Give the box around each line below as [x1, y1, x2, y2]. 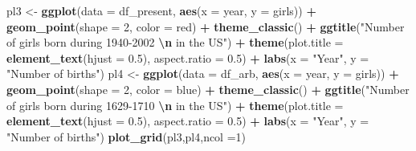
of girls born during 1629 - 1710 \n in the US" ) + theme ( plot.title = [6, 96, 344, 113]
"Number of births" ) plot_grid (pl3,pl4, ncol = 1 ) [6, 128, 247, 145]
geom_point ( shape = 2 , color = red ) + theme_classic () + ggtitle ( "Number [6, 18, 405, 35]
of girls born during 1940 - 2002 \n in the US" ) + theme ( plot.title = [6, 34, 344, 51]
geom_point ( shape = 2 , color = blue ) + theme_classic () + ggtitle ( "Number [6, 80, 410, 97]
